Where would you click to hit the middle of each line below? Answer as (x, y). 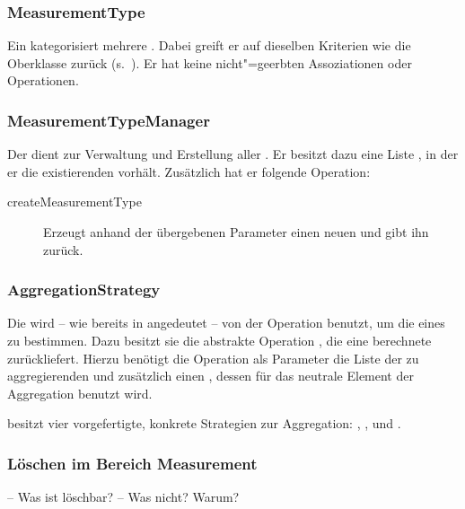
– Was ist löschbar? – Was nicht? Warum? (123, 497)
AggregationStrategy (84, 290)
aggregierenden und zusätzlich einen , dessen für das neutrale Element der (211, 376)
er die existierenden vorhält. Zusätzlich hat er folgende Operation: (189, 171)
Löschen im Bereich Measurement (132, 463)
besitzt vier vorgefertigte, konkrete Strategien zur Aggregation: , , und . (204, 423)
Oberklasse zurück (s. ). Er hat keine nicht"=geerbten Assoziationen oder (210, 62)
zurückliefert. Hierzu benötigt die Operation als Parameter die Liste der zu (213, 358)
